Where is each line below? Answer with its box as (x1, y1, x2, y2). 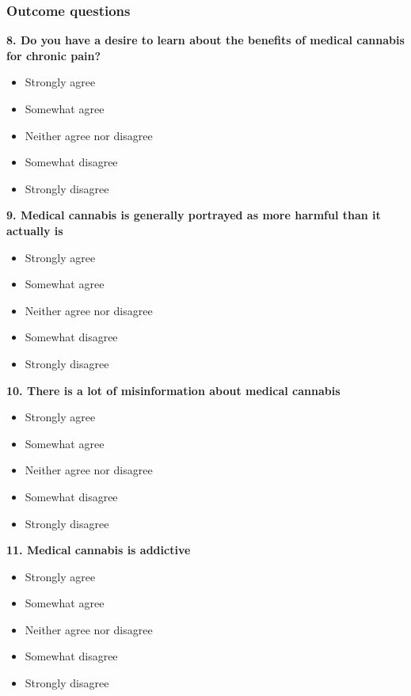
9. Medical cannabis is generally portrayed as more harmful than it (6, 207, 381, 223)
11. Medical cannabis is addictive (6, 542, 191, 558)
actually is (6, 222, 63, 238)
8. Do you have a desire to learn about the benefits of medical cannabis (6, 32, 405, 48)
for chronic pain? (6, 47, 101, 63)
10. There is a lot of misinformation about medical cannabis (6, 382, 341, 398)
